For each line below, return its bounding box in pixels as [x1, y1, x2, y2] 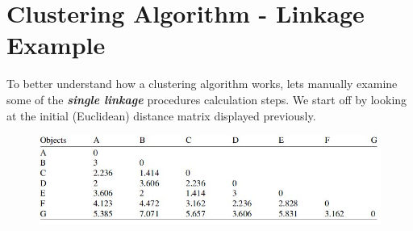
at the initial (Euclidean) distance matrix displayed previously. [6, 107, 316, 124]
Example [6, 28, 106, 61]
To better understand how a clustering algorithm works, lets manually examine [6, 75, 398, 92]
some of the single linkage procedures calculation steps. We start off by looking [6, 90, 407, 107]
